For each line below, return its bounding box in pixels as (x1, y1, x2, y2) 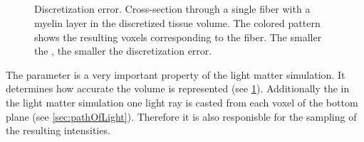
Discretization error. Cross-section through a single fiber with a (34, 1, 311, 16)
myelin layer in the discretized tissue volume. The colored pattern (34, 15, 321, 30)
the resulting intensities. (6, 123, 110, 138)
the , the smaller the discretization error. (34, 43, 212, 58)
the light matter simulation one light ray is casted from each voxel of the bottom (6, 94, 358, 109)
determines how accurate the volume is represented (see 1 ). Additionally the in (6, 81, 350, 96)
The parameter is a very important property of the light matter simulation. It (6, 67, 345, 82)
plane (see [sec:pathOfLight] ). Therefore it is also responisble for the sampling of (6, 109, 357, 124)
